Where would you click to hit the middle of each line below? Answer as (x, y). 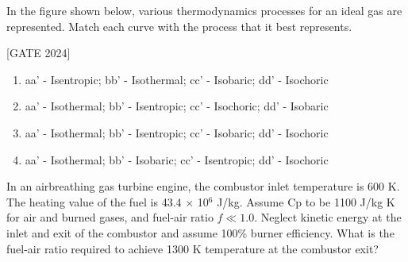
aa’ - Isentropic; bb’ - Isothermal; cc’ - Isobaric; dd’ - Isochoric (177, 79)
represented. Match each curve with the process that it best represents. (179, 26)
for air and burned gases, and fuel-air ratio (110, 217)
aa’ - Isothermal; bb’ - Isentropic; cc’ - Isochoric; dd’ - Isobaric (177, 106)
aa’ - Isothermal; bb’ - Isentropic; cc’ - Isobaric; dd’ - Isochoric (177, 132)
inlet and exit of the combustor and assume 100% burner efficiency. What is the (200, 232)
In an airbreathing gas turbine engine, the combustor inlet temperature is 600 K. (203, 186)
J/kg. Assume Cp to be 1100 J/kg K (306, 201)
